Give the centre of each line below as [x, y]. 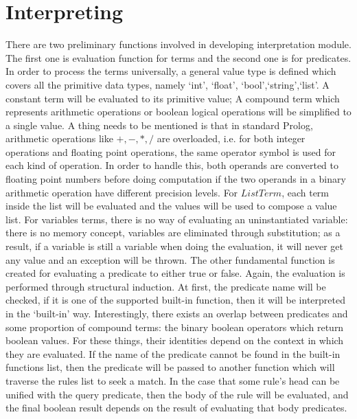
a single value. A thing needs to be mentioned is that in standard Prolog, [159, 125]
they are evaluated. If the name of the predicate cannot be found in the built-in [173, 353]
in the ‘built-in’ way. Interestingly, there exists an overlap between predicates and [177, 313]
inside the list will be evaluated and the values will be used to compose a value [171, 206]
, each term [305, 192]
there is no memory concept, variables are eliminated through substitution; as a [173, 233]
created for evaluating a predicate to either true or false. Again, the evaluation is [175, 273]
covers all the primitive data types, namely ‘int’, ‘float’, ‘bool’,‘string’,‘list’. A [168, 84]
